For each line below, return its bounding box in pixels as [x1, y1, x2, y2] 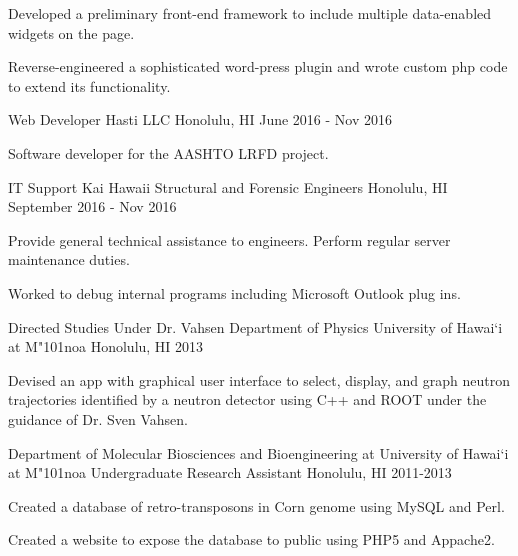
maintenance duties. [8, 249, 130, 270]
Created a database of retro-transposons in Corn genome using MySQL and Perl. [8, 495, 505, 516]
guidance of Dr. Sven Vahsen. [8, 408, 188, 429]
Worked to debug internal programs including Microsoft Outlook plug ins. [8, 282, 461, 303]
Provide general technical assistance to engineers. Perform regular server [8, 229, 451, 250]
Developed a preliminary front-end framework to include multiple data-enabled [8, 3, 492, 23]
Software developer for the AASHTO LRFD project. [8, 142, 329, 163]
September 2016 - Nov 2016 [8, 196, 177, 217]
